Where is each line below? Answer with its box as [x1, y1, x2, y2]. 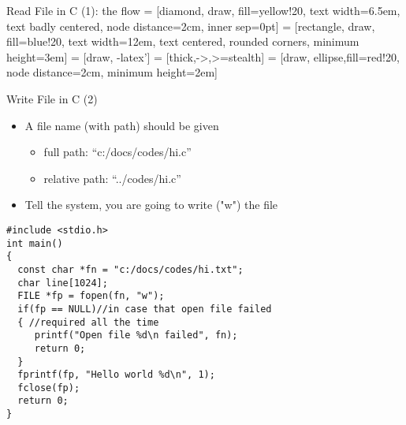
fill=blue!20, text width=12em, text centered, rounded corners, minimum [6, 33, 359, 50]
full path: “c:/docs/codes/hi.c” [43, 144, 192, 160]
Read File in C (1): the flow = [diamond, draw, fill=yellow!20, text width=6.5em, [6, 2, 400, 18]
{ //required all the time [17, 316, 159, 328]
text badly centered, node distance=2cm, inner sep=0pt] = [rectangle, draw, [6, 17, 375, 34]
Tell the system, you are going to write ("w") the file [24, 196, 278, 213]
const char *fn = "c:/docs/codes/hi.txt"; [17, 263, 244, 275]
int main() [6, 237, 63, 249]
